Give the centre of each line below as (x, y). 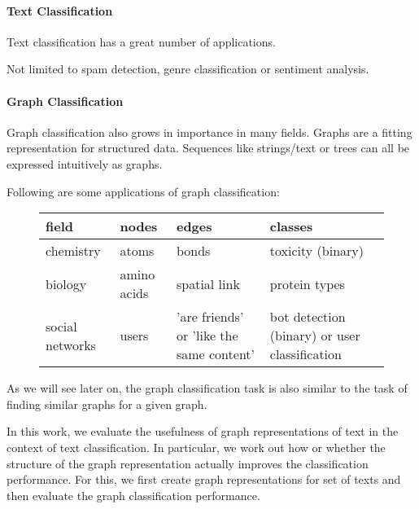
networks (71, 344)
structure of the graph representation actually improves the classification (188, 463)
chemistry (73, 251)
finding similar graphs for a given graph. (107, 404)
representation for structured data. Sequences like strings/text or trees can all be (208, 148)
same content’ (216, 354)
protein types (307, 283)
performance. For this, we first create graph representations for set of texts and (204, 479)
